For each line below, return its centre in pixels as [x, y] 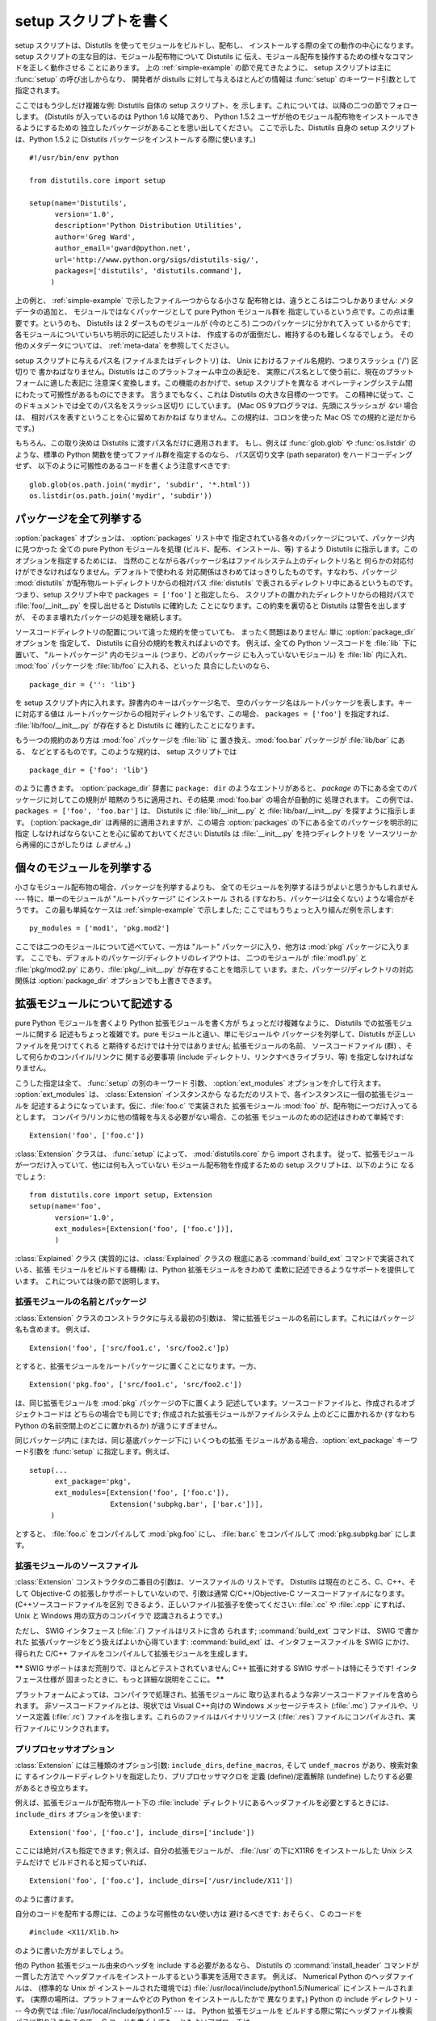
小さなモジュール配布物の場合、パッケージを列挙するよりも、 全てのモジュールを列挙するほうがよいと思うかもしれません [216, 887]
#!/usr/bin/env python [74, 158]
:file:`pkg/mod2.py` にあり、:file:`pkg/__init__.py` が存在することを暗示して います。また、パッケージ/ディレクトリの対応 [214, 969]
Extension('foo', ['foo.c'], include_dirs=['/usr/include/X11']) [161, 1881]
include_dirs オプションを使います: [78, 1814]
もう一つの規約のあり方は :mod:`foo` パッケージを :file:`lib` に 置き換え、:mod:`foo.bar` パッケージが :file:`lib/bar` [202, 740]
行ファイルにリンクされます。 [64, 1728]
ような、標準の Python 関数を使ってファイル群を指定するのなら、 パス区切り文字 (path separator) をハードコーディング [214, 454]
